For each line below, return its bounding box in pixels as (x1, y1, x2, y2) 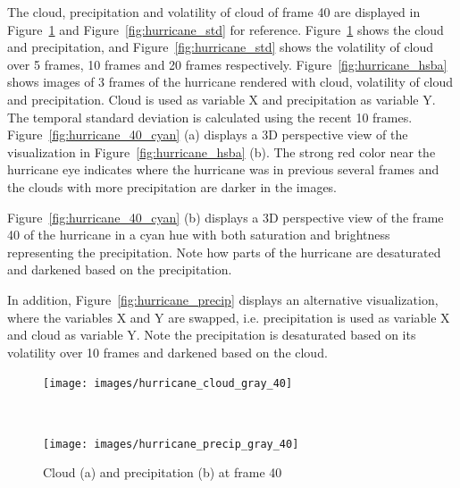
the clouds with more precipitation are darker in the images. (7, 177, 338, 196)
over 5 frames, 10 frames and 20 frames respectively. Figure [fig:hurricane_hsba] (7, 55, 447, 73)
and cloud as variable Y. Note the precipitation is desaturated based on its (7, 325, 416, 344)
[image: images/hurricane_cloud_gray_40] (43, 377, 293, 391)
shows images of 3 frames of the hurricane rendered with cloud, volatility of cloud (7, 72, 454, 91)
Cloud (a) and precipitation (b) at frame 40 (43, 463, 282, 482)
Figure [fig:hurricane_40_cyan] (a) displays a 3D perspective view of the (7, 125, 408, 144)
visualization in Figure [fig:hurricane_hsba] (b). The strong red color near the (7, 142, 436, 161)
